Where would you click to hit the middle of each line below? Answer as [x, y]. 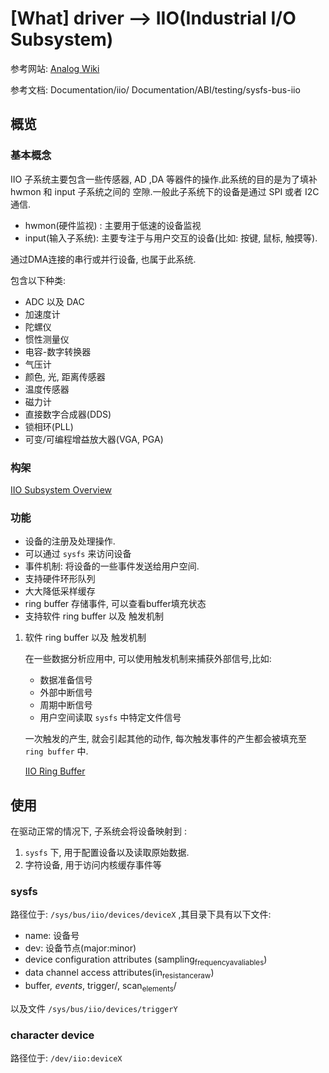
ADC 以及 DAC [54, 301]
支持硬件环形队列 [60, 579]
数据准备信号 [66, 680]
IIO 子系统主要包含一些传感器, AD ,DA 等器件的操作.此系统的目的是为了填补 [164, 179]
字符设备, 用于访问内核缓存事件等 [93, 865]
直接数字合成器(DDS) [68, 414]
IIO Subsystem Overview [61, 489]
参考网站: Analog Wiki [55, 68]
